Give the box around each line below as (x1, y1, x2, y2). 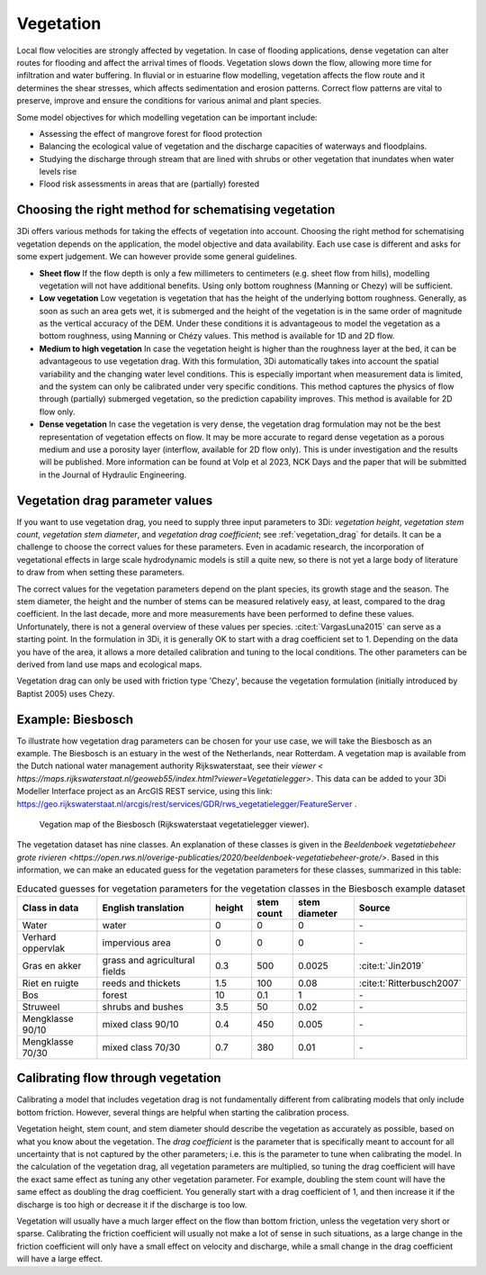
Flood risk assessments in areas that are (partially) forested (39, 178, 260, 189)
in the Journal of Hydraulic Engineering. (39, 469, 187, 480)
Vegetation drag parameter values (16, 493, 213, 508)
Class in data (22, 901, 79, 914)
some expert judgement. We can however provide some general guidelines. (16, 251, 297, 262)
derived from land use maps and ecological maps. (16, 658, 202, 670)
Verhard (22, 930, 57, 943)
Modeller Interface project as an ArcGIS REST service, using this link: (16, 786, 274, 797)
